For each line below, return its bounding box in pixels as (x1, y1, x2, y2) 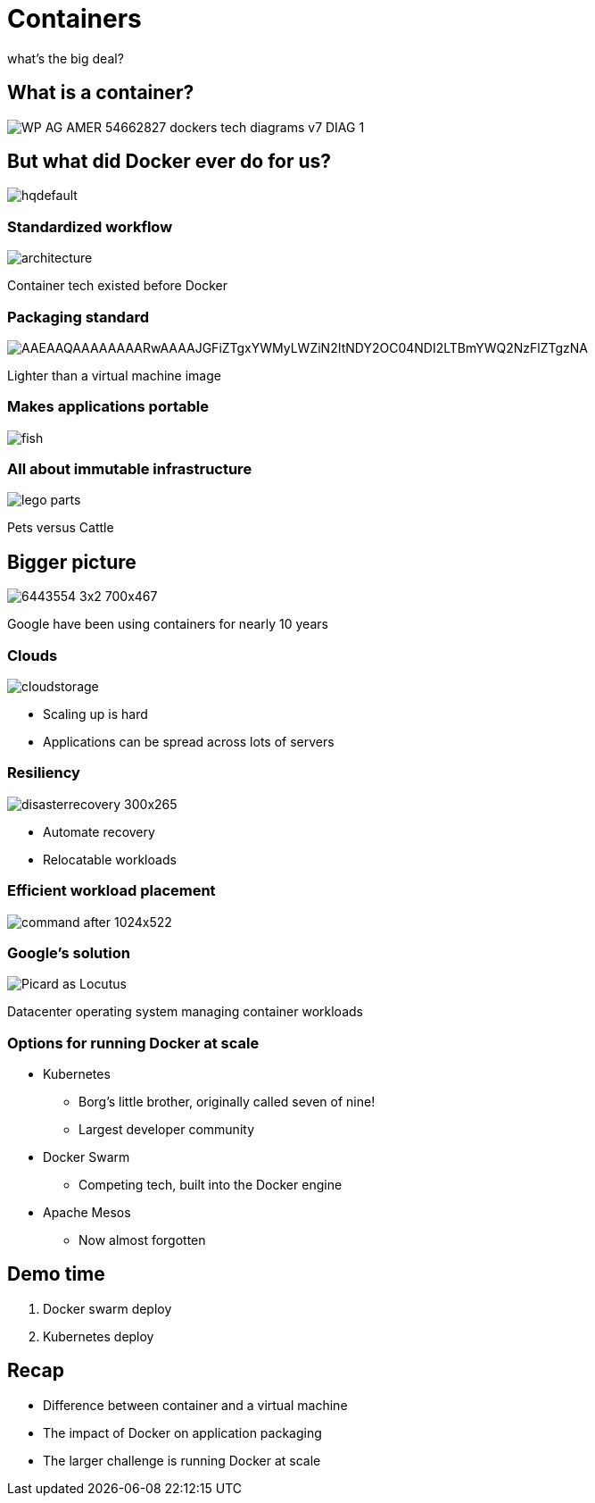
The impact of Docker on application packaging (43, 1424, 322, 1440)
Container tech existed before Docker (7, 278, 227, 294)
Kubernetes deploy (43, 1328, 154, 1344)
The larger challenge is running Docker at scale (43, 1452, 321, 1468)
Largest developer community (79, 1122, 254, 1138)
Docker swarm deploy (43, 1300, 172, 1316)
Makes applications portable (7, 397, 209, 416)
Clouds (7, 646, 58, 664)
